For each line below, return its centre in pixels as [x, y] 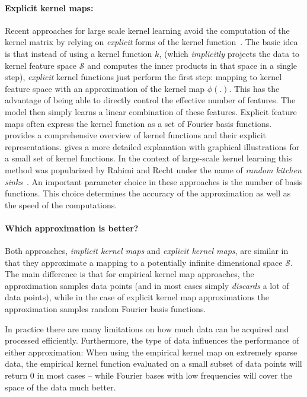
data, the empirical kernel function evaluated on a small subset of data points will [153, 363]
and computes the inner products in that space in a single [192, 65]
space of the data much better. [60, 387]
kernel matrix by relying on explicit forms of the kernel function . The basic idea [151, 42]
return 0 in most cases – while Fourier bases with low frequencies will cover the [148, 375]
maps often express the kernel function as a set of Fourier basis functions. [138, 123]
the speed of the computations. [61, 204]
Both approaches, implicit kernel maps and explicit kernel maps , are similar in [147, 251]
